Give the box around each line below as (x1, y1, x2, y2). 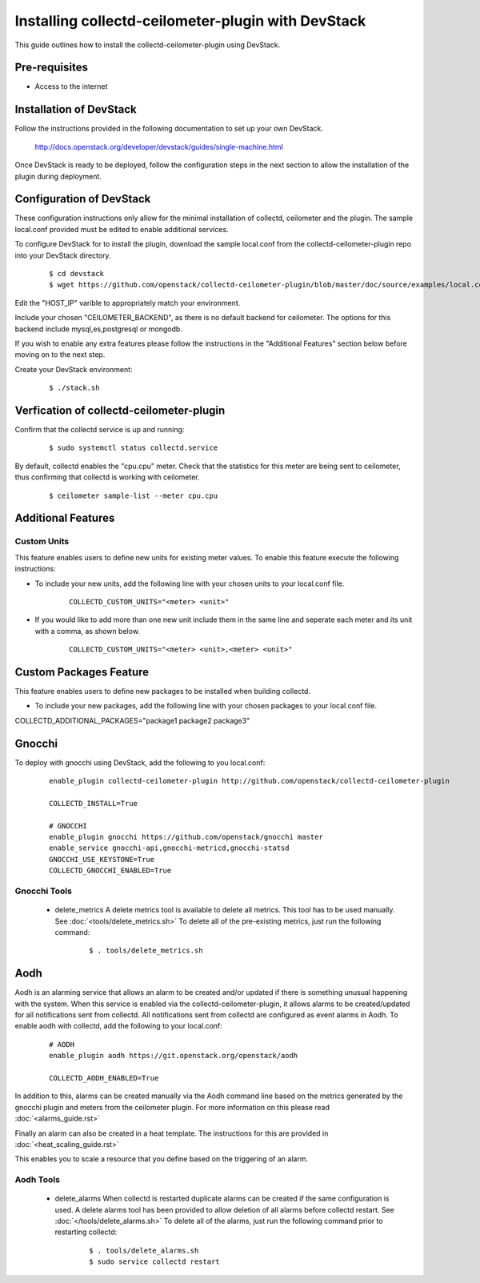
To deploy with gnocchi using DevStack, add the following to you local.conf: (14, 757, 266, 768)
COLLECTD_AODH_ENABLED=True (49, 1073, 159, 1082)
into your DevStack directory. (14, 251, 111, 260)
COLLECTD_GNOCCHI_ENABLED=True (49, 866, 172, 876)
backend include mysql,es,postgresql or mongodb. (14, 324, 183, 334)
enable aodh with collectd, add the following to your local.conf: (14, 1021, 223, 1031)
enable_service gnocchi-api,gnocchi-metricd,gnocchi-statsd (49, 844, 290, 852)
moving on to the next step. (14, 350, 106, 359)
